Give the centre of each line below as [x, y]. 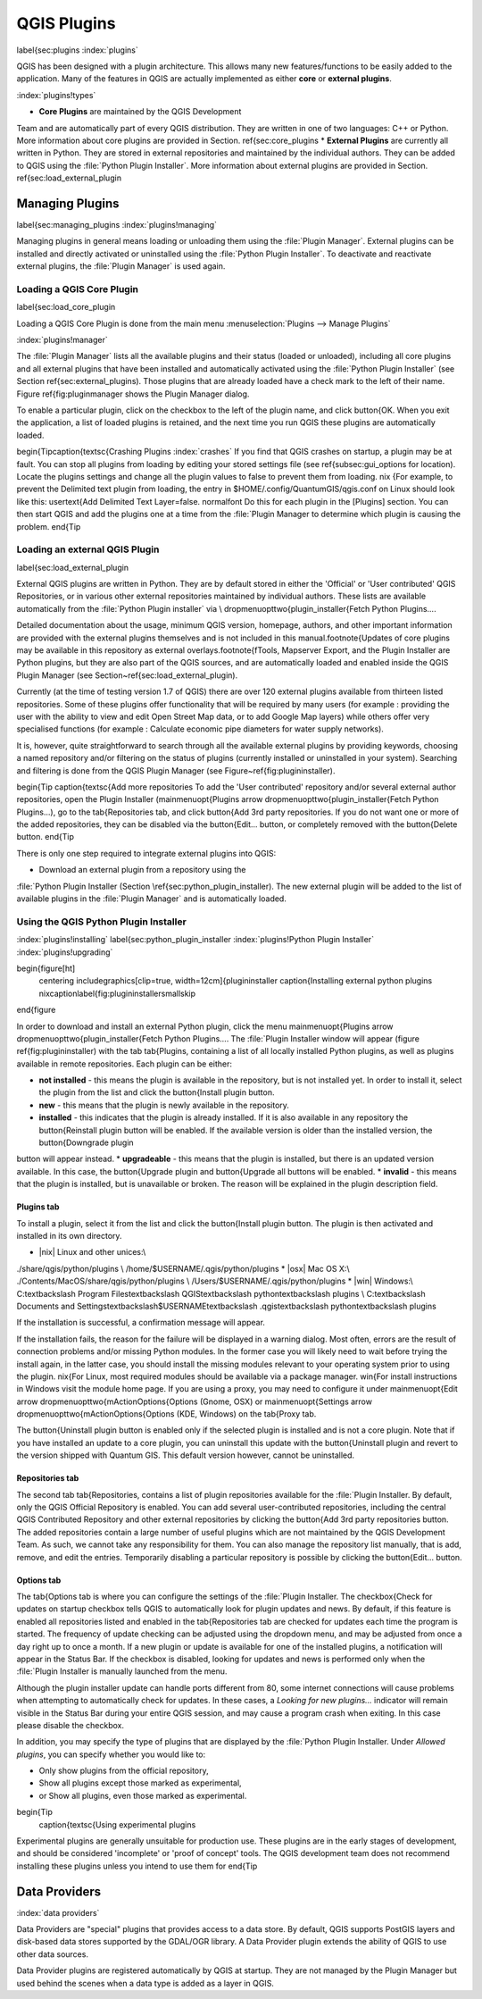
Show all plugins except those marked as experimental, [140, 1783]
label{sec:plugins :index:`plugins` [77, 50]
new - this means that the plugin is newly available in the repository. [164, 1105]
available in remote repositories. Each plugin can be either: [124, 1064]
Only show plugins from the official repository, [124, 1771]
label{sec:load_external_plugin [73, 567]
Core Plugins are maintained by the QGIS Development [140, 112]
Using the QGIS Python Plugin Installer [101, 922]
